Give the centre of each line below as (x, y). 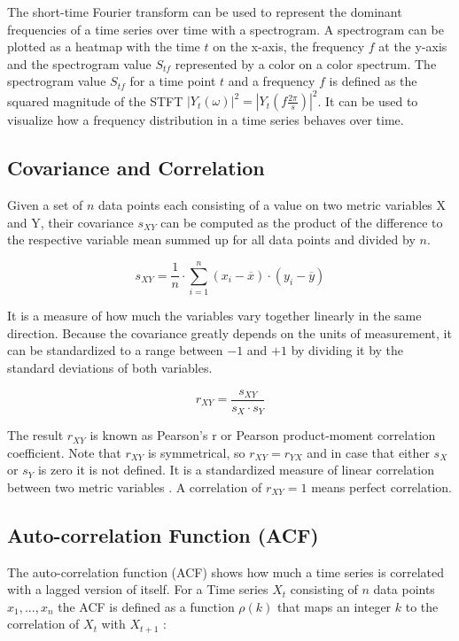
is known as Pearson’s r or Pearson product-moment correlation (263, 435)
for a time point (173, 81)
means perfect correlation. (381, 487)
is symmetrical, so (196, 452)
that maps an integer (335, 606)
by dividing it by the (347, 350)
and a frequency (272, 81)
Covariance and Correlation (136, 168)
